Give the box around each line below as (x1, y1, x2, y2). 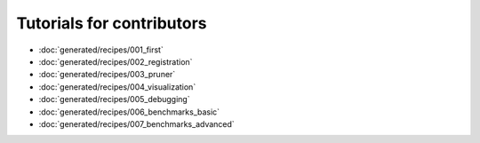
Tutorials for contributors (16, 13, 207, 33)
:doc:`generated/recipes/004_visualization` (38, 81, 196, 92)
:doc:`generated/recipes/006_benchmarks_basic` (38, 107, 220, 117)
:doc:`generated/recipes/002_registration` (38, 56, 193, 67)
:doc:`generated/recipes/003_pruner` (38, 69, 176, 80)
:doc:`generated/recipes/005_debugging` (38, 94, 190, 105)
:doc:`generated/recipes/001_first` (38, 44, 164, 55)
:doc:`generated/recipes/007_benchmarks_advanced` (38, 118, 235, 129)
